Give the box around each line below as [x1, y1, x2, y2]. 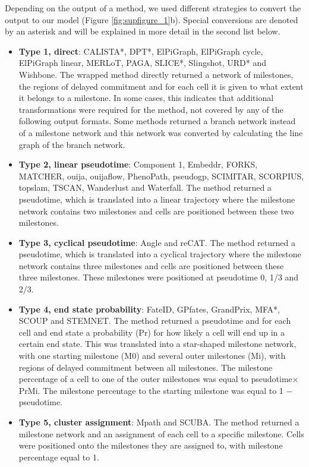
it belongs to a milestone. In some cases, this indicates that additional [18, 91, 274, 104]
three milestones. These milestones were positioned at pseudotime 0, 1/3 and [18, 271, 299, 283]
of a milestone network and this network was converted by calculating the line [18, 126, 303, 138]
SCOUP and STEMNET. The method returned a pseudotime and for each [18, 314, 291, 327]
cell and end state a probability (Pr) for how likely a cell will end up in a [18, 326, 285, 338]
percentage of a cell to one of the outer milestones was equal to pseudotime [18, 373, 292, 385]
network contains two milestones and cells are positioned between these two [18, 204, 294, 217]
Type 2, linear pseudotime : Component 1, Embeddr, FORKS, [18, 158, 258, 171]
